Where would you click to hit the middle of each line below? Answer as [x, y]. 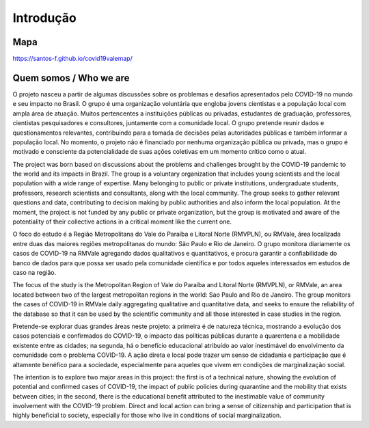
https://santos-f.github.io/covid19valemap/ [72, 59]
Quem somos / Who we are [71, 78]
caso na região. [35, 272]
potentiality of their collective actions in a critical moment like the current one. [122, 222]
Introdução [44, 18]
